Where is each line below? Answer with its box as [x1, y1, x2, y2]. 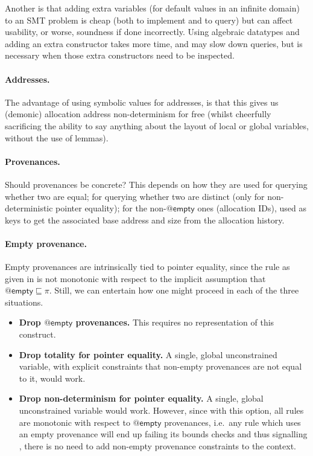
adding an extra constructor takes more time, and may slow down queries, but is [5, 37, 303, 50]
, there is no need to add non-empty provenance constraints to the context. [19, 439, 297, 452]
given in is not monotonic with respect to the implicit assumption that [5, 272, 266, 284]
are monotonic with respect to [19, 416, 130, 428]
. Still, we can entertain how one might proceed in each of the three [49, 284, 299, 297]
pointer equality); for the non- [55, 202, 166, 214]
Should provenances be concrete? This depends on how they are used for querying [5, 178, 308, 190]
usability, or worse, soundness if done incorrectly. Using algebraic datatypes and [5, 25, 300, 38]
